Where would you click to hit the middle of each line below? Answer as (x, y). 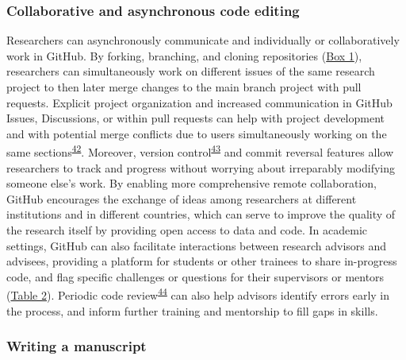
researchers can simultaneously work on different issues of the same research (191, 71)
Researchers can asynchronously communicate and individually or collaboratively (203, 40)
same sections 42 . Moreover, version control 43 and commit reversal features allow (200, 151)
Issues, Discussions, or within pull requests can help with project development (195, 118)
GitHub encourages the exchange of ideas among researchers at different (182, 198)
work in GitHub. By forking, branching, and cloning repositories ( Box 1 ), (184, 55)
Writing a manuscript (77, 346)
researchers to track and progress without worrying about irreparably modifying (201, 167)
